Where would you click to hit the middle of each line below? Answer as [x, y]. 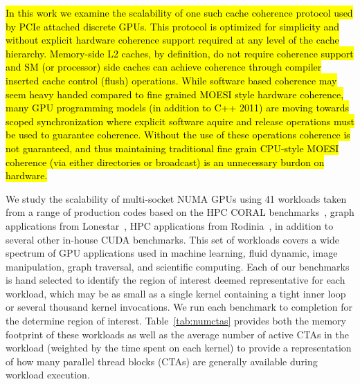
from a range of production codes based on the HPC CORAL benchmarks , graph [180, 212]
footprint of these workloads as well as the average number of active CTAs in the [177, 334]
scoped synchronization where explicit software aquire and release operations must [180, 121]
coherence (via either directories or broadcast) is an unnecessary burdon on [165, 162]
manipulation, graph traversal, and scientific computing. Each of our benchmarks [178, 266]
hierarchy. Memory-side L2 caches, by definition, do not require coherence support [180, 53]
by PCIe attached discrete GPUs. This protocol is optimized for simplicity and [173, 26]
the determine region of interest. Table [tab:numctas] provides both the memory [176, 321]
